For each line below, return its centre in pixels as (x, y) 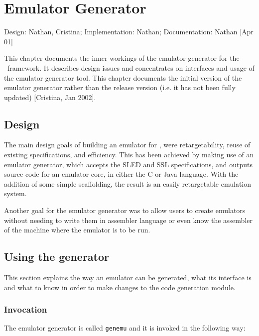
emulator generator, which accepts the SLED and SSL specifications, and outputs (128, 164)
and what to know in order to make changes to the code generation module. (120, 287)
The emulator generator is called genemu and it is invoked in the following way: (125, 328)
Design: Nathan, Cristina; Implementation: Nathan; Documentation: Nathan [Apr (129, 32)
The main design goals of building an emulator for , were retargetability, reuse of (127, 145)
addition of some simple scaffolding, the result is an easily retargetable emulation (128, 183)
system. (15, 193)
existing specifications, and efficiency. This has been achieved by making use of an (129, 155)
